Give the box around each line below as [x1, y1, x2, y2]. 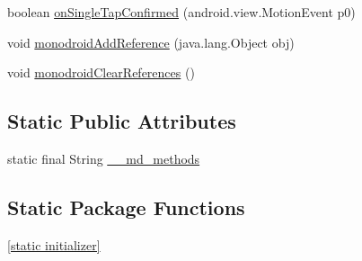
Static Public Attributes [7, 107, 236, 135]
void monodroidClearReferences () [7, 63, 195, 82]
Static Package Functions [7, 193, 245, 220]
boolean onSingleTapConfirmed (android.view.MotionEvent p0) [7, 3, 356, 21]
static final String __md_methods [7, 148, 200, 167]
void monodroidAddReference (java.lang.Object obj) [7, 32, 295, 51]
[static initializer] [7, 235, 101, 254]
